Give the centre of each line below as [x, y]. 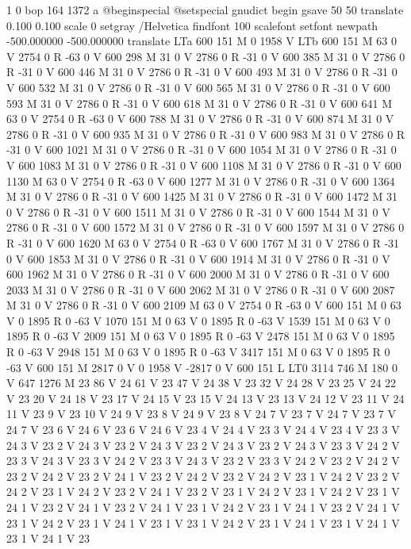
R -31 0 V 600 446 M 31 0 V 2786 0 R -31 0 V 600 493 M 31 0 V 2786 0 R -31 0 [202, 72]
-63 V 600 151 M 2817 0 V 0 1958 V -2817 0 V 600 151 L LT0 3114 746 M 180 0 [202, 367]
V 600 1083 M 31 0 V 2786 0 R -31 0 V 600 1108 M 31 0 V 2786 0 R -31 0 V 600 [204, 165]
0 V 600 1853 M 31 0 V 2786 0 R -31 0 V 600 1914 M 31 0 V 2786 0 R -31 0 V [198, 258]
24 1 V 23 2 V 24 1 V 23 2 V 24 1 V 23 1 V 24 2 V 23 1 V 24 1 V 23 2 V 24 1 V [203, 507]
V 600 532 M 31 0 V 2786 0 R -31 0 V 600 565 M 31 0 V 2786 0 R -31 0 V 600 [198, 87]
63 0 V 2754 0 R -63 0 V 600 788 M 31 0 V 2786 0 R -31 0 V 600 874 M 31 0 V [200, 119]
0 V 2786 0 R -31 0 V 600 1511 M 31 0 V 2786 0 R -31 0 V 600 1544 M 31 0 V [198, 211]
